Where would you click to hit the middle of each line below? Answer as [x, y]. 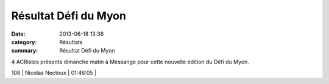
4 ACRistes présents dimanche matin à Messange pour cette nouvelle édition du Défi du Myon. [130, 62]
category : [24, 42]
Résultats [71, 42]
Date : [18, 34]
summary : [25, 51]
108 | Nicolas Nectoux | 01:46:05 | [54, 73]
